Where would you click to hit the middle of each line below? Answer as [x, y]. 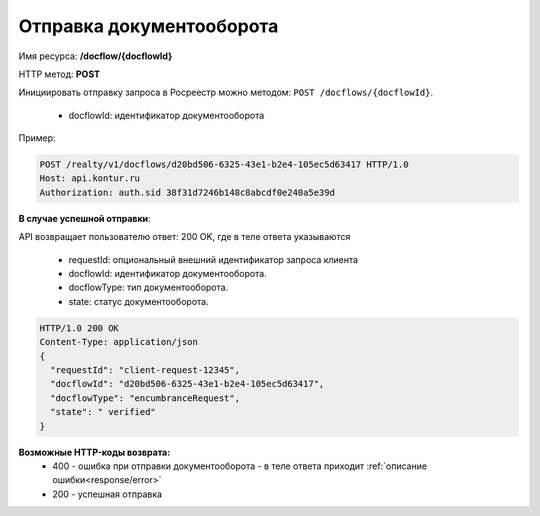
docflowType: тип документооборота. [148, 287]
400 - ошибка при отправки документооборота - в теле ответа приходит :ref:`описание [240, 466]
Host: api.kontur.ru [89, 178]
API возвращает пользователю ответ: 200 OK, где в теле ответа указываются [184, 237]
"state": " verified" [103, 412]
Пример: [37, 138]
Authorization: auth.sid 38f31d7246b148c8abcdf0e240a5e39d [187, 192]
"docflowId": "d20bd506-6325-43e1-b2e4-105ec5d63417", [187, 384]
